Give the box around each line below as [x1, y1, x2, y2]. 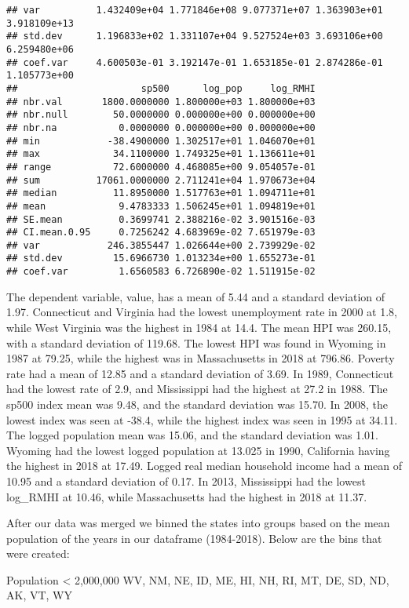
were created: [6, 545, 70, 562]
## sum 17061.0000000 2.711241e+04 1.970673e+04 [6, 174, 316, 186]
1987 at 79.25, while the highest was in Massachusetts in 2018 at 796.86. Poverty [6, 350, 395, 366]
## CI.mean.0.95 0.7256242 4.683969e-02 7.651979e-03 [6, 227, 316, 238]
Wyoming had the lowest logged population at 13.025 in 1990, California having [6, 442, 390, 458]
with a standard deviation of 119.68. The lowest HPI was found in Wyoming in [6, 334, 386, 351]
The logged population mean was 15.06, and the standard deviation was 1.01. [6, 427, 378, 443]
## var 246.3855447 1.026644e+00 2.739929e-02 [6, 239, 316, 251]
